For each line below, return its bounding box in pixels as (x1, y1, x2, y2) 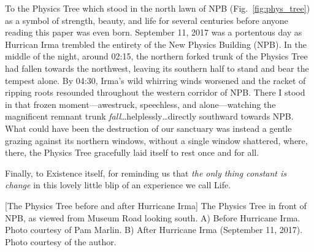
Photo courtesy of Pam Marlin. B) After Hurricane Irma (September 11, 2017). (5, 223, 303, 236)
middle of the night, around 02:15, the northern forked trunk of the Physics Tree (5, 50, 308, 63)
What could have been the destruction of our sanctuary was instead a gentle (5, 121, 292, 134)
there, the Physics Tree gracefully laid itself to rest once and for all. (5, 146, 259, 159)
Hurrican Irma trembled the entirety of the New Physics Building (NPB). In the (5, 37, 307, 50)
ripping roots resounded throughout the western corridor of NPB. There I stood (5, 86, 305, 99)
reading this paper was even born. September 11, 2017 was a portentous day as (5, 26, 302, 39)
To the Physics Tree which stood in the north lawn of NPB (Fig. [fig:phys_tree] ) (5, 2, 310, 14)
